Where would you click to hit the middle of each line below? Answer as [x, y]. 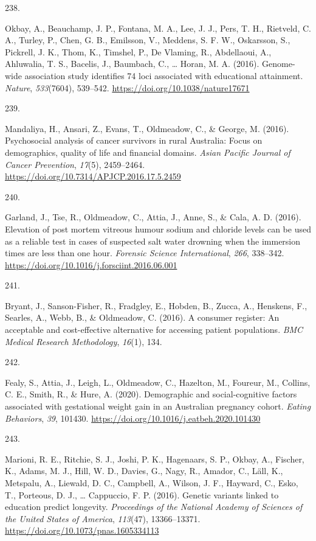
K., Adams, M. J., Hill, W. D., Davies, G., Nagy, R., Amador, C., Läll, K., [144, 471]
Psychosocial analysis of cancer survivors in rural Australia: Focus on [134, 140]
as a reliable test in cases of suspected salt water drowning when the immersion [153, 241]
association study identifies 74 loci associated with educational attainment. [164, 75]
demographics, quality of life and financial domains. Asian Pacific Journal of [148, 152]
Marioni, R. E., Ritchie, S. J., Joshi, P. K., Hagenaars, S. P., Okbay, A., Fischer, [155, 459]
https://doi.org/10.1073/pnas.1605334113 [82, 530]
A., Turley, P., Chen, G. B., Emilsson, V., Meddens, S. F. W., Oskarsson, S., [148, 40]
